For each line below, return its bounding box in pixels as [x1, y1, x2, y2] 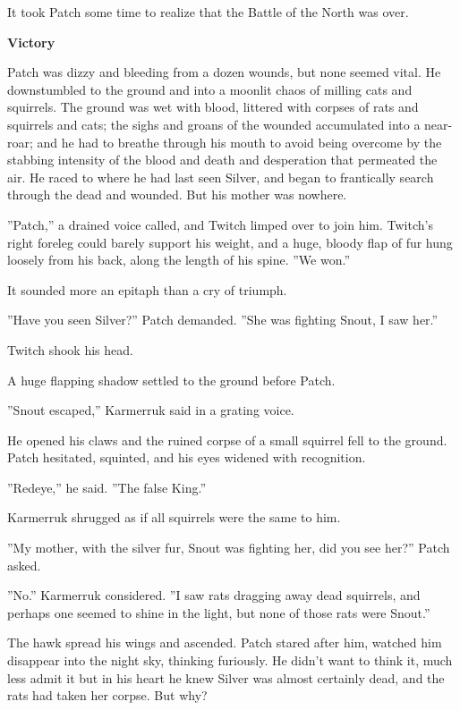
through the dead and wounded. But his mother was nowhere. [7, 185, 347, 204]
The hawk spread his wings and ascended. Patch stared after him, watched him [7, 633, 442, 652]
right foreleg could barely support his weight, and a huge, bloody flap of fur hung [7, 232, 453, 251]
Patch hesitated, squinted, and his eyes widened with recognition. [7, 448, 366, 467]
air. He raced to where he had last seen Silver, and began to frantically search [7, 167, 434, 186]
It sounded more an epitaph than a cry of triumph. [7, 280, 287, 299]
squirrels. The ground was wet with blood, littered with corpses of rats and [7, 97, 419, 116]
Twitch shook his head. [7, 340, 133, 359]
